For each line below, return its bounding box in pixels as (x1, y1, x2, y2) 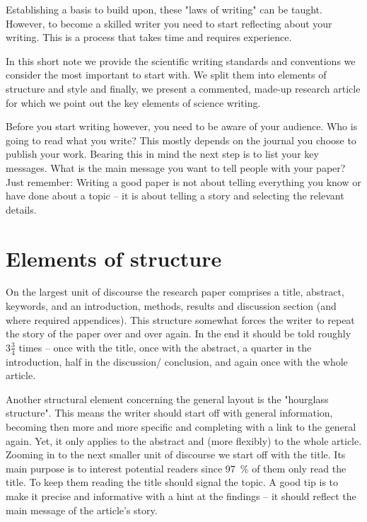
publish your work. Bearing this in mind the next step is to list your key (6, 146, 319, 161)
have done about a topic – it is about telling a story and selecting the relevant (6, 188, 344, 203)
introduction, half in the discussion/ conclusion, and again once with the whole (6, 354, 348, 369)
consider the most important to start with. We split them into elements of (6, 67, 327, 82)
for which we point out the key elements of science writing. (6, 95, 261, 110)
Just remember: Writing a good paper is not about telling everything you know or (6, 174, 361, 189)
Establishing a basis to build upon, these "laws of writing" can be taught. (6, 2, 322, 16)
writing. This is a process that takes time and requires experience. (6, 30, 292, 45)
